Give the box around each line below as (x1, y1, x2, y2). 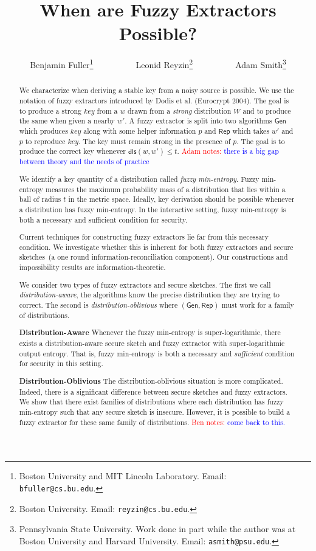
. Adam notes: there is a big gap (177, 146, 279, 156)
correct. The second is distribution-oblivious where (19, 299, 178, 310)
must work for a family (221, 299, 294, 310)
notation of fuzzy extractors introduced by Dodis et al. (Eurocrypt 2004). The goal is (19, 95, 289, 106)
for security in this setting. (19, 358, 103, 369)
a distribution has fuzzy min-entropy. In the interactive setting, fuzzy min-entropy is (19, 204, 286, 214)
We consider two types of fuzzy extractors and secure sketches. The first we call (19, 279, 271, 289)
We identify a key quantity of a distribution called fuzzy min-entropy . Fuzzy (19, 173, 259, 184)
